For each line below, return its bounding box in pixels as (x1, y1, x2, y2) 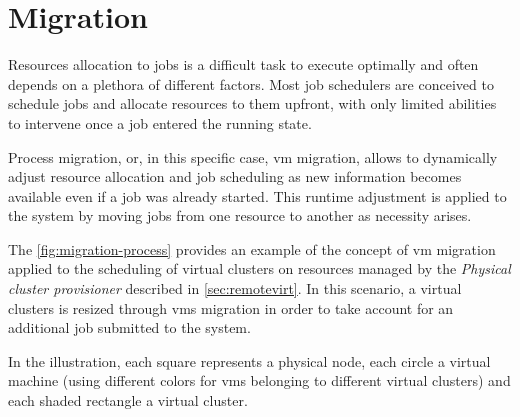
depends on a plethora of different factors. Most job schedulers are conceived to (8, 73, 494, 94)
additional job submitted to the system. (8, 317, 251, 338)
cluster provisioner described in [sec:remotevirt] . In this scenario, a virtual (8, 278, 462, 299)
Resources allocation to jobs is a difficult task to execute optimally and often (8, 54, 479, 75)
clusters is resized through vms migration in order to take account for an (8, 297, 454, 318)
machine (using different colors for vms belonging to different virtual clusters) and (8, 370, 511, 391)
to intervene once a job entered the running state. (8, 112, 312, 133)
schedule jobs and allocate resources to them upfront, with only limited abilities (8, 93, 497, 114)
